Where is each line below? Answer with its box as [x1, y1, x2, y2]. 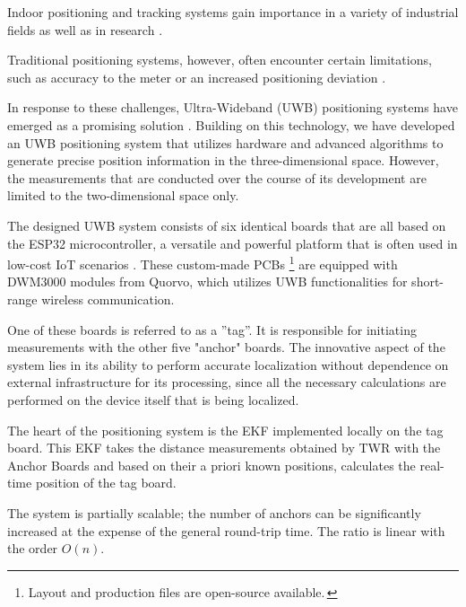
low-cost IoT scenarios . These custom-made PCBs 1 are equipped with [7, 252, 398, 273]
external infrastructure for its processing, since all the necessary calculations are [7, 373, 446, 391]
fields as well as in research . [7, 20, 163, 39]
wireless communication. [41, 289, 175, 308]
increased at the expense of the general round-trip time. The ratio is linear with [7, 521, 445, 540]
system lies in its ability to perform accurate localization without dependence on [7, 355, 449, 374]
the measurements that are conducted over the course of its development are [7, 168, 427, 187]
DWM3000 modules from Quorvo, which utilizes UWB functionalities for [7, 272, 408, 291]
